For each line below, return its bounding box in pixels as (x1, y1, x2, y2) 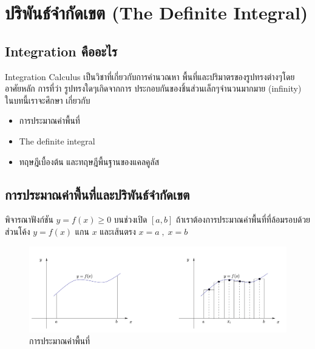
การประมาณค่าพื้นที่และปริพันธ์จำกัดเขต (5, 185, 190, 203)
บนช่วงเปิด (113, 213, 147, 226)
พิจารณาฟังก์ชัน (5, 213, 53, 226)
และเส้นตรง (100, 225, 136, 237)
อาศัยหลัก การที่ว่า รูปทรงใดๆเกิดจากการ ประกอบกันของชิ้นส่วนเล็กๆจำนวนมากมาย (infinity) (5, 82, 302, 95)
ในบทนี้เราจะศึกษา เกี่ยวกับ (5, 93, 90, 106)
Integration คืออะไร (5, 41, 118, 60)
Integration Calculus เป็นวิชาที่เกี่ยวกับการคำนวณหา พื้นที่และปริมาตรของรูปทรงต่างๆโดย (5, 70, 295, 83)
